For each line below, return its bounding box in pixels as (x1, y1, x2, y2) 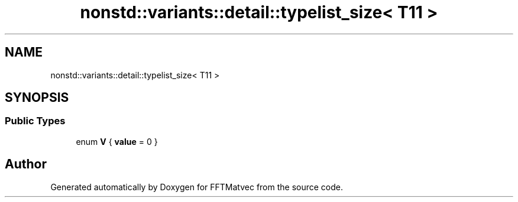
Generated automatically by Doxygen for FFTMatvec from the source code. (50, 181, 344, 192)
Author (5, 157, 47, 172)
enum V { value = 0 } (76, 136, 158, 147)
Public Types (5, 115, 66, 127)
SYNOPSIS (5, 90, 69, 105)
